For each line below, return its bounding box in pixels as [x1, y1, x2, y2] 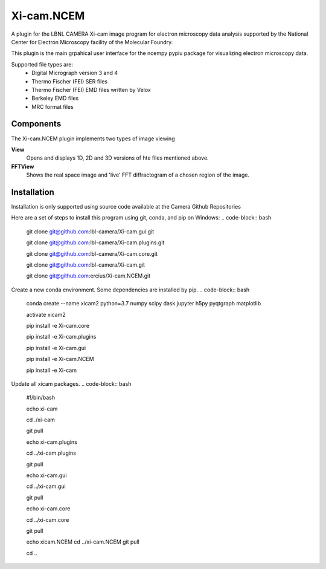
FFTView [11, 163, 34, 170]
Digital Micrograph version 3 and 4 [31, 70, 118, 77]
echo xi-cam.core [26, 505, 71, 512]
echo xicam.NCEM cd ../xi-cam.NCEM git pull [26, 538, 140, 545]
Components [11, 119, 62, 129]
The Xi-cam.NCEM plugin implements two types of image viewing [11, 135, 175, 142]
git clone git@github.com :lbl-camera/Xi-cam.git [26, 261, 145, 268]
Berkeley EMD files [31, 94, 79, 102]
